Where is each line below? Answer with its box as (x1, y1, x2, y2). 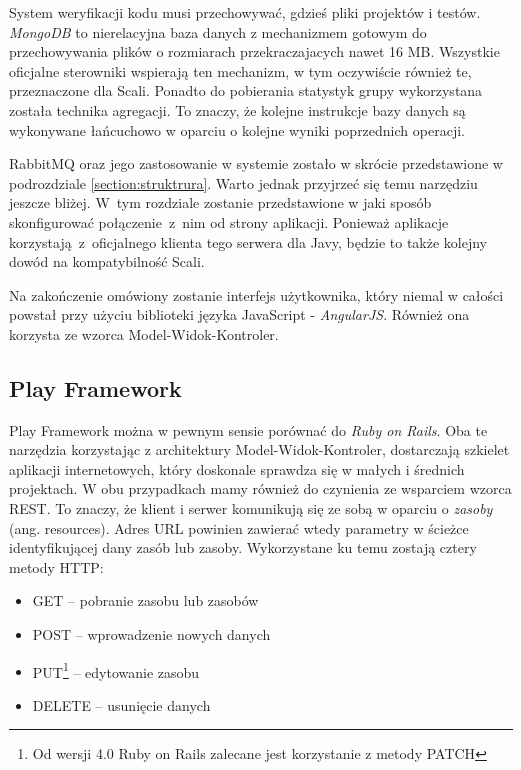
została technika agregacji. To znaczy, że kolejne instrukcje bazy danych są (9, 99, 466, 120)
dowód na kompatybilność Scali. (9, 251, 205, 272)
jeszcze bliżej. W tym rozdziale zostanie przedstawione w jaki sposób (9, 192, 432, 213)
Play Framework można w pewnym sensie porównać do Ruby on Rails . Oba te (9, 419, 488, 440)
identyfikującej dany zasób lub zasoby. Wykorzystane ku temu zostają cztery (9, 537, 477, 558)
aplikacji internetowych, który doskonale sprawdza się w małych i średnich (9, 458, 465, 479)
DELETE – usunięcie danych (32, 694, 211, 715)
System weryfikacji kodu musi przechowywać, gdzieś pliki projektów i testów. (9, 2, 481, 22)
